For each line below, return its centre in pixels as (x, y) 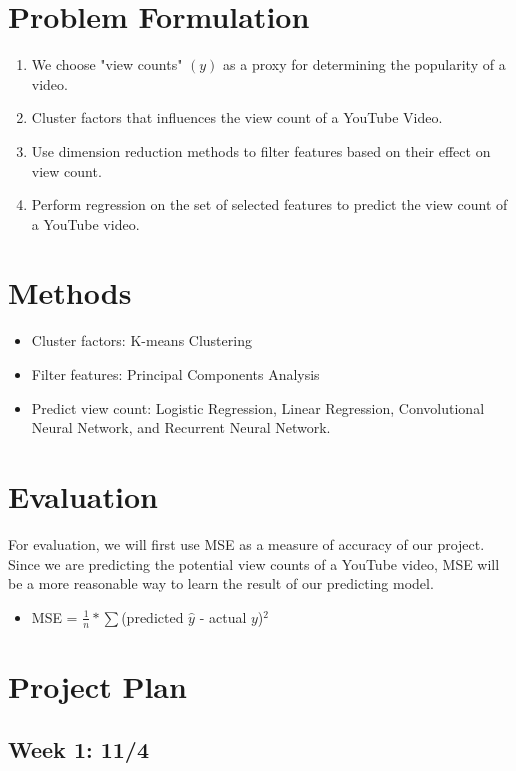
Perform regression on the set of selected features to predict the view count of (269, 204)
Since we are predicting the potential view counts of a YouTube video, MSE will (254, 563)
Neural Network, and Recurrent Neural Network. (181, 427)
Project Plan (97, 685)
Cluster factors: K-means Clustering (141, 340)
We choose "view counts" (107, 64)
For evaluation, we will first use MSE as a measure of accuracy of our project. (246, 543)
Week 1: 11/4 (78, 749)
